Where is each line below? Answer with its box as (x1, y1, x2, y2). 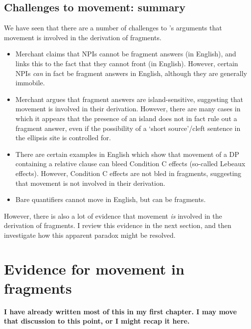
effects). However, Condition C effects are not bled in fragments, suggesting (15, 168, 242, 178)
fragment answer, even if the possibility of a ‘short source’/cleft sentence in (15, 123, 241, 133)
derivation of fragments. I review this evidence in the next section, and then (4, 220, 231, 230)
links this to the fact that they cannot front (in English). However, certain (15, 58, 238, 68)
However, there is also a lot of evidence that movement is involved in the (4, 210, 222, 221)
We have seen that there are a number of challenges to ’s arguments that (4, 23, 222, 33)
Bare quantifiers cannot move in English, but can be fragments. (15, 194, 206, 204)
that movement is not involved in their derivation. (15, 177, 165, 188)
